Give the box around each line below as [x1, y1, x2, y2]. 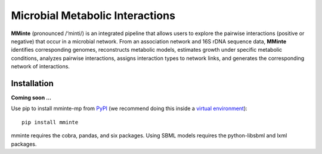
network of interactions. [11, 63, 70, 70]
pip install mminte [21, 119, 79, 125]
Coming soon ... [11, 94, 52, 101]
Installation [11, 78, 54, 89]
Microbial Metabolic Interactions [11, 9, 176, 22]
